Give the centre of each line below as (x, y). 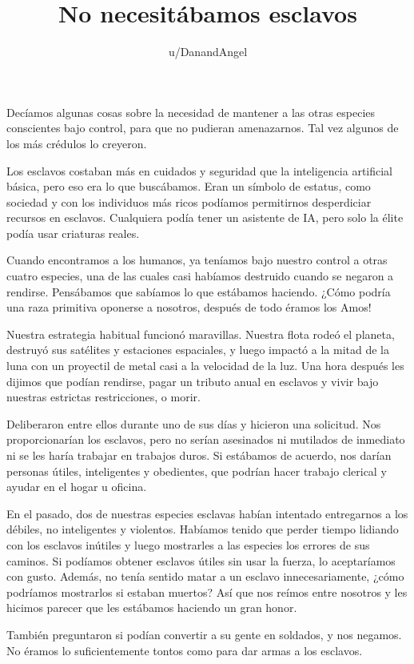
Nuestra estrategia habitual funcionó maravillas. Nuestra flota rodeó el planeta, (201, 334)
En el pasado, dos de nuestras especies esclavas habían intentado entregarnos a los (207, 513)
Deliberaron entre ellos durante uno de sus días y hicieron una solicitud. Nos (194, 423)
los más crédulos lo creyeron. (77, 143)
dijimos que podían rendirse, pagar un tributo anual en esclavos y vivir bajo (193, 381)
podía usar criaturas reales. (73, 233)
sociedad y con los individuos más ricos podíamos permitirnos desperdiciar (189, 201)
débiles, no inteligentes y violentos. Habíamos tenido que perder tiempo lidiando (203, 529)
